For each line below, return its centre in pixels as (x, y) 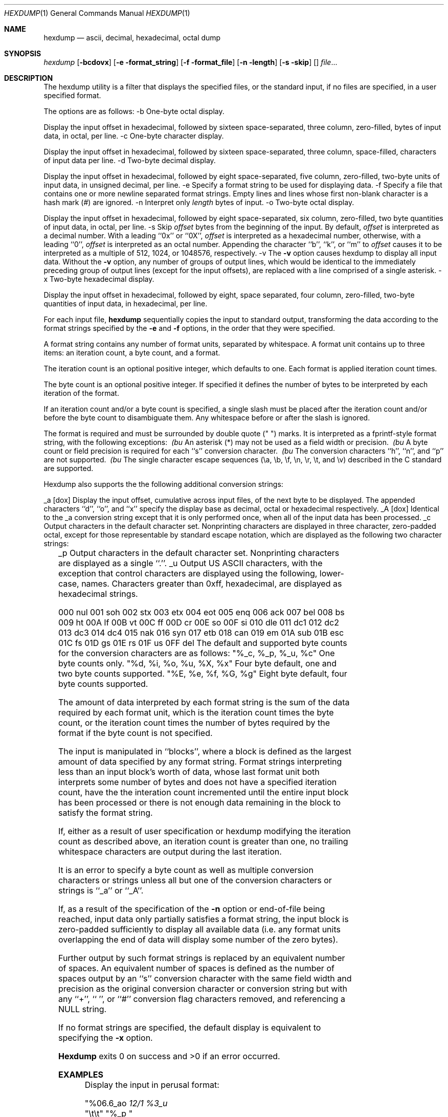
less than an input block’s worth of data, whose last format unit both (189, 772)
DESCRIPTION (29, 78)
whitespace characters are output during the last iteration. (170, 852)
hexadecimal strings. (98, 594)
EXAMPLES (81, 1075)
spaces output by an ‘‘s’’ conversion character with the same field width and (205, 978)
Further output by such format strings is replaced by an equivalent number (201, 958)
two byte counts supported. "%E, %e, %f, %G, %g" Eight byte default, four (203, 674)
